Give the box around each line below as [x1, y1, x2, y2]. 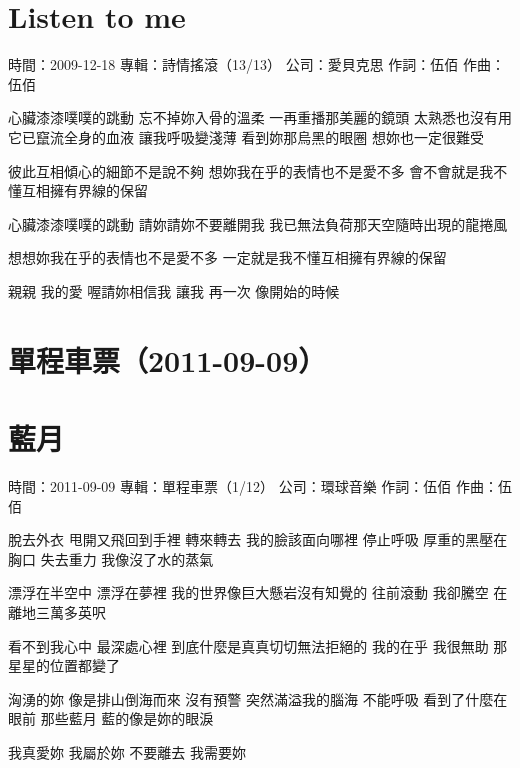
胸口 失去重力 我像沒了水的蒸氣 [8, 548, 214, 569]
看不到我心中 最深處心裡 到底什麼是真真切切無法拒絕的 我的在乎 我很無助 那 [8, 635, 508, 656]
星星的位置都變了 [8, 655, 120, 676]
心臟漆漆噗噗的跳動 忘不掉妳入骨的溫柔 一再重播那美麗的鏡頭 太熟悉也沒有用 [8, 107, 512, 128]
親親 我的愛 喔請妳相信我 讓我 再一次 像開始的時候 [8, 280, 340, 301]
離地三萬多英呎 [8, 601, 106, 622]
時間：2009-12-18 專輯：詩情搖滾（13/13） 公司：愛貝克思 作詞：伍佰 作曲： [8, 54, 505, 75]
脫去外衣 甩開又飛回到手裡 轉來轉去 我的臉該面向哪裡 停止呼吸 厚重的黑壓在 [8, 529, 508, 550]
